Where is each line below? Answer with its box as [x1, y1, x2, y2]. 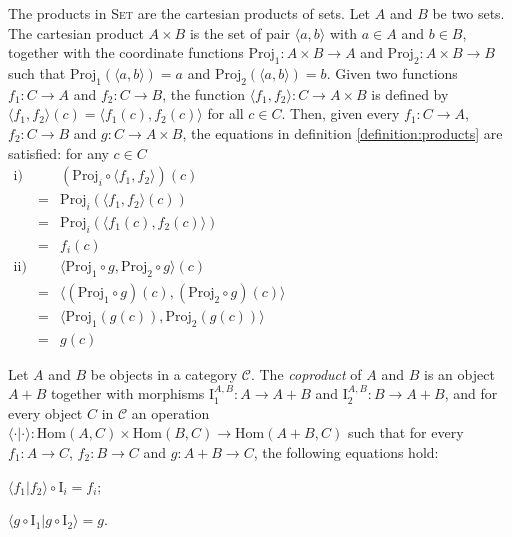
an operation [131, 402, 210, 423]
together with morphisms [50, 383, 205, 404]
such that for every [347, 422, 464, 443]
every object [8, 402, 83, 423]
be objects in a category [90, 363, 238, 384]
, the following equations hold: [253, 441, 439, 462]
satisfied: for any [8, 142, 109, 163]
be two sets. [432, 3, 505, 23]
